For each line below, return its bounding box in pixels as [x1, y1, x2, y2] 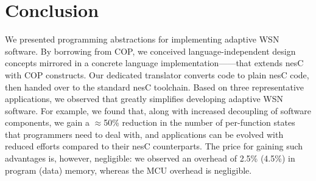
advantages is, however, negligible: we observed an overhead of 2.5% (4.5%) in [5, 152, 295, 165]
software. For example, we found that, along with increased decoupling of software [5, 104, 312, 117]
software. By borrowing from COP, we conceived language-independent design [5, 44, 296, 57]
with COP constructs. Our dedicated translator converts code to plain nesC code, [5, 68, 309, 81]
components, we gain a [5, 116, 90, 129]
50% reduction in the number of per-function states [104, 116, 295, 129]
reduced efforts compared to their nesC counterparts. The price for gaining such [5, 140, 303, 152]
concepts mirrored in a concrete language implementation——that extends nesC [5, 56, 304, 69]
